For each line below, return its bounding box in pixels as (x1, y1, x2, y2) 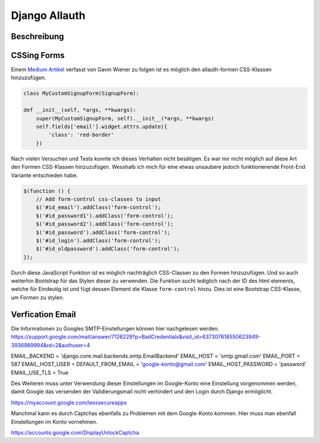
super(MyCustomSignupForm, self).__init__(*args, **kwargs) (36, 115, 215, 121)
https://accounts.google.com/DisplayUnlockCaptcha (11, 429, 139, 436)
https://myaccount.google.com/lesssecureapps (11, 399, 127, 406)
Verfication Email (11, 309, 76, 319)
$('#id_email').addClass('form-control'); (36, 204, 161, 211)
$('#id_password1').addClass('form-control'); (36, 212, 174, 219)
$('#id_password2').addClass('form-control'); (36, 221, 174, 227)
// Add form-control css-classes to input (36, 195, 161, 203)
